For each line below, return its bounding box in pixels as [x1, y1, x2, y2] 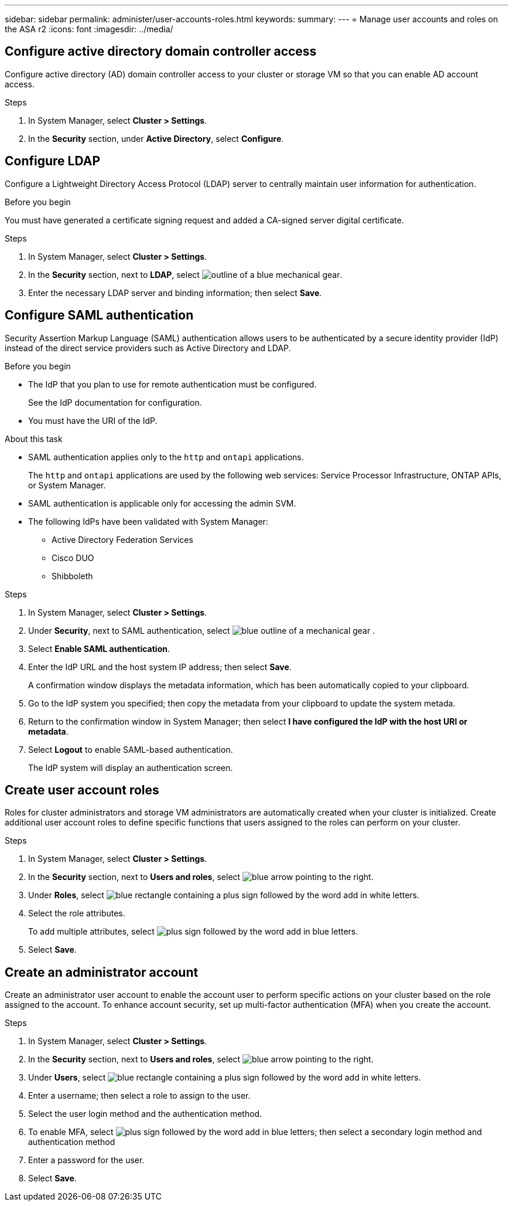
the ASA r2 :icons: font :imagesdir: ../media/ [5, 24, 173, 34]
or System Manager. [28, 480, 106, 490]
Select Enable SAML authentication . [28, 643, 170, 654]
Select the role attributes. [28, 908, 125, 919]
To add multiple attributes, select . [28, 926, 358, 937]
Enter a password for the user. [28, 1155, 145, 1166]
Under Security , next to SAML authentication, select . [28, 625, 375, 636]
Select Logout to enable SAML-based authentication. [28, 744, 233, 755]
